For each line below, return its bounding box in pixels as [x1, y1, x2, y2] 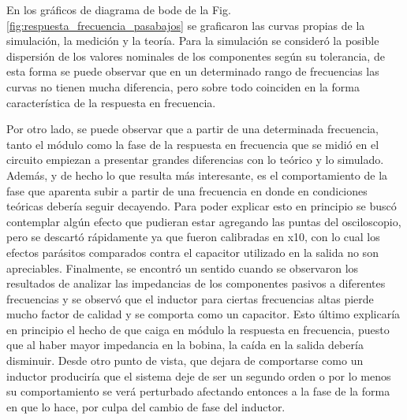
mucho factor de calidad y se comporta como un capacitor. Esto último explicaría [6, 306, 401, 322]
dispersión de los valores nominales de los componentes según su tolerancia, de [6, 47, 385, 64]
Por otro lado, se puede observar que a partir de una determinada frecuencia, [6, 121, 379, 137]
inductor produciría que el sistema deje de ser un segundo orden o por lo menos [6, 367, 391, 384]
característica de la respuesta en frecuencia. [6, 94, 216, 110]
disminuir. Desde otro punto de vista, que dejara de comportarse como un [6, 352, 364, 369]
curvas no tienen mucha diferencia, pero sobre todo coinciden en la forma [6, 78, 360, 95]
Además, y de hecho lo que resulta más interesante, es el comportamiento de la [6, 166, 388, 183]
